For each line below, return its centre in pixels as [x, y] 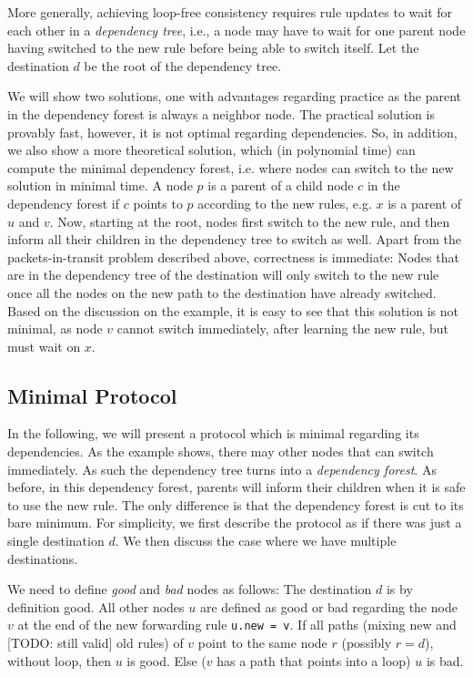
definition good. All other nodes [96, 606]
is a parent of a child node [281, 185]
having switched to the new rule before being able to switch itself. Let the [213, 48]
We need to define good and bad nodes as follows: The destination [190, 589]
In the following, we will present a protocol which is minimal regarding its [213, 433]
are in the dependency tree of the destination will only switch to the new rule [223, 275]
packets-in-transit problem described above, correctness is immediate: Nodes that [233, 256]
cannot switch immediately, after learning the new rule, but [283, 328]
